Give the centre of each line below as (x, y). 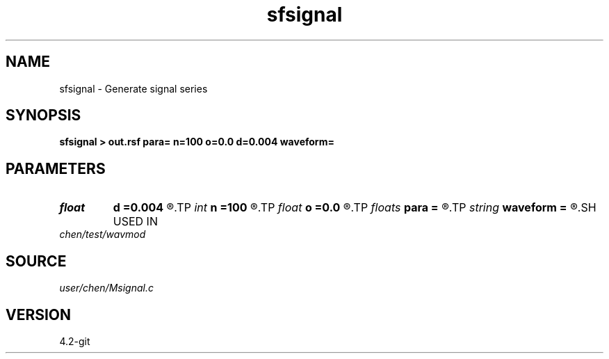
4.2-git (75, 341)
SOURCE (36, 261)
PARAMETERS (56, 168)
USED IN (135, 222)
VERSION (39, 314)
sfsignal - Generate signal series (133, 88)
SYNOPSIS (43, 115)
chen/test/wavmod (103, 234)
